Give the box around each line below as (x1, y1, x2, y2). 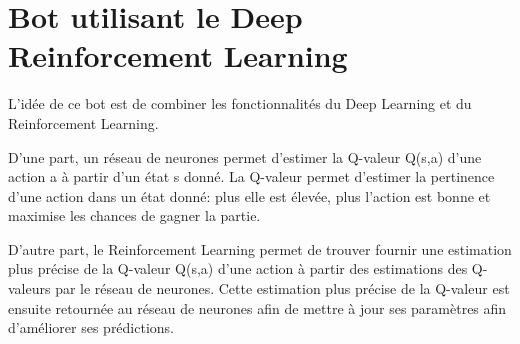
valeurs (8, 278, 51, 299)
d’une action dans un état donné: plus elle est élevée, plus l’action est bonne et (8, 185, 491, 206)
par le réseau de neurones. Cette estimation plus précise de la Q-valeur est (55, 278, 510, 299)
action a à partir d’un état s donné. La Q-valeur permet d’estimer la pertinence (8, 166, 495, 187)
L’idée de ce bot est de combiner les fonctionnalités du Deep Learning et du (8, 93, 472, 114)
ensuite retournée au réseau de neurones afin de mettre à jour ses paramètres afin (8, 297, 507, 318)
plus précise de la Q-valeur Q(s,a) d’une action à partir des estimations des (8, 258, 468, 279)
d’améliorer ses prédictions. (8, 317, 175, 338)
